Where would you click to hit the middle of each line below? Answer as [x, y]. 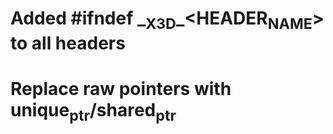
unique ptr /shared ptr [93, 111]
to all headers [68, 43]
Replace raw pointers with [121, 88]
